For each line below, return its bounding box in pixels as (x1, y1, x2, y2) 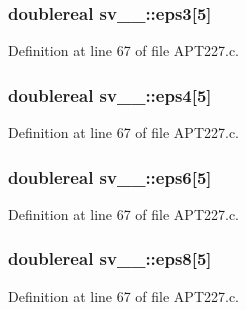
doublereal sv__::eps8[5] (8, 246, 212, 271)
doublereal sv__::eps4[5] (8, 82, 212, 107)
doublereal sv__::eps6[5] (8, 164, 212, 189)
